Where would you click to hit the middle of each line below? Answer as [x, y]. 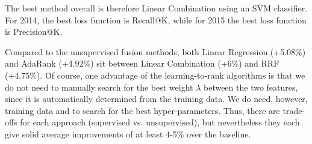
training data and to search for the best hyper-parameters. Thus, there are [142, 110]
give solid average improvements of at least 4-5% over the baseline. [128, 133]
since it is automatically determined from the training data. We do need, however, [156, 99]
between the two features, [251, 87]
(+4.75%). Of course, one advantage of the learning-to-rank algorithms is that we [155, 75]
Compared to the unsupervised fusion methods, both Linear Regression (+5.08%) [155, 51]
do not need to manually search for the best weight [99, 87]
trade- [294, 110]
